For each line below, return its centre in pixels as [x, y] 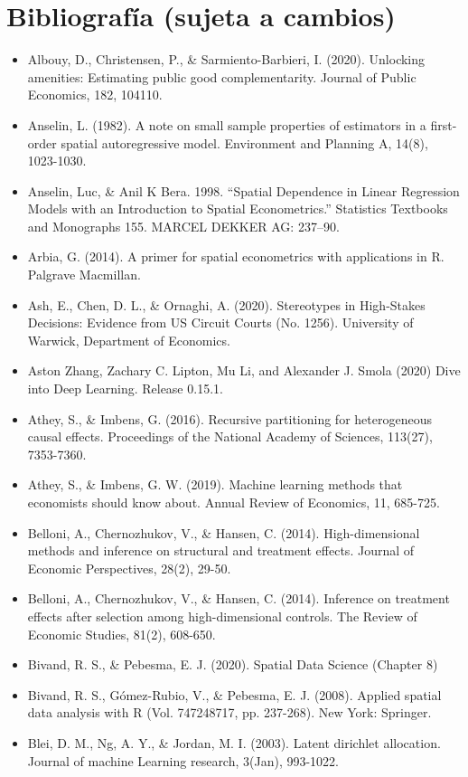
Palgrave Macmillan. [84, 275]
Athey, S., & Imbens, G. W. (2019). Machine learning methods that [215, 484]
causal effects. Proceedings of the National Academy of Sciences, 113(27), [230, 436]
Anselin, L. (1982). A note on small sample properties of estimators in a [227, 124]
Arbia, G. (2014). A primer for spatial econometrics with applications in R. [236, 256]
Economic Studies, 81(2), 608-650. [122, 634]
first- [444, 124]
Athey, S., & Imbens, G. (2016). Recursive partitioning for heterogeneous [229, 418]
